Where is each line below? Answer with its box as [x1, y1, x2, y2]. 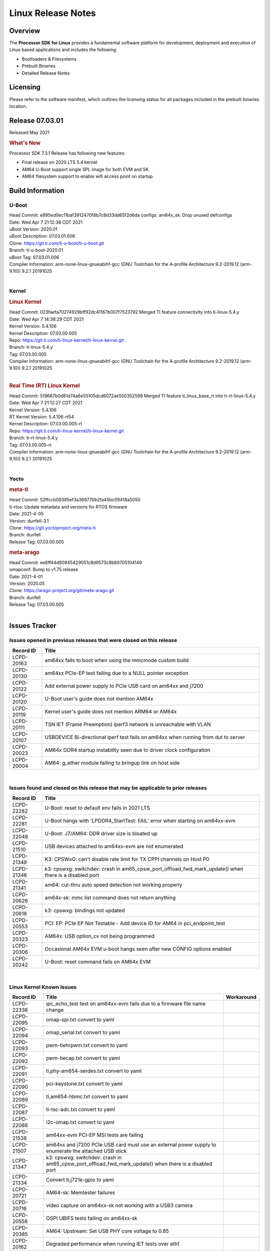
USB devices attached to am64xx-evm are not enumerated [44, 843, 183, 850]
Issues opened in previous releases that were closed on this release [9, 637, 177, 644]
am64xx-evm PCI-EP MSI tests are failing [45, 1131, 143, 1138]
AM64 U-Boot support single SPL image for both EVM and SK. [21, 166, 150, 172]
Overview [9, 27, 40, 35]
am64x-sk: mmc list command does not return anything [44, 894, 176, 901]
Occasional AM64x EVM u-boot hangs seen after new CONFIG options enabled [44, 945, 231, 952]
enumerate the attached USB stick [45, 1147, 127, 1154]
